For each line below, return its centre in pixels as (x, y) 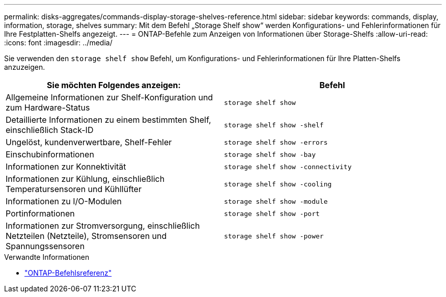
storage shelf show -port (272, 213)
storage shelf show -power (274, 236)
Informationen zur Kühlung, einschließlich (85, 179)
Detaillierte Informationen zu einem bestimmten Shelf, (108, 120)
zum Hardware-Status (48, 107)
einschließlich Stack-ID (50, 130)
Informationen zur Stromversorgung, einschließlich (103, 226)
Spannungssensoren (45, 246)
